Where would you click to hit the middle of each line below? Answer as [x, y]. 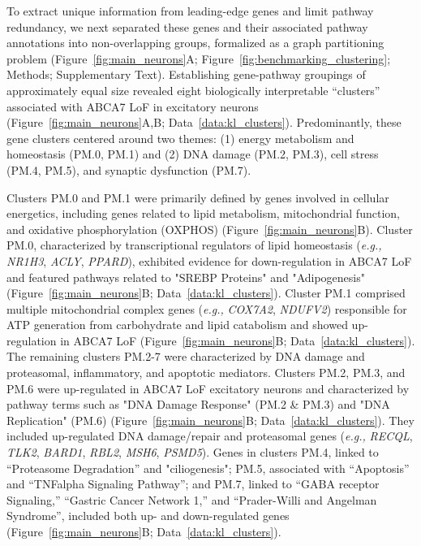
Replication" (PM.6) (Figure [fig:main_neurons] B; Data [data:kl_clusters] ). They [210, 420]
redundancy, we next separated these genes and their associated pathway [187, 26]
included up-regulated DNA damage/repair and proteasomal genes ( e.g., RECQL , [210, 436]
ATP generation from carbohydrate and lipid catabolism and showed [177, 325]
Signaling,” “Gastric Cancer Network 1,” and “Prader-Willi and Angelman [192, 499]
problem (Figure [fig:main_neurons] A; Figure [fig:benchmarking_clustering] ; [199, 58]
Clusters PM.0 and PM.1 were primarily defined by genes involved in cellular [198, 197]
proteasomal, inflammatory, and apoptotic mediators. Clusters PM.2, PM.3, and [206, 373]
